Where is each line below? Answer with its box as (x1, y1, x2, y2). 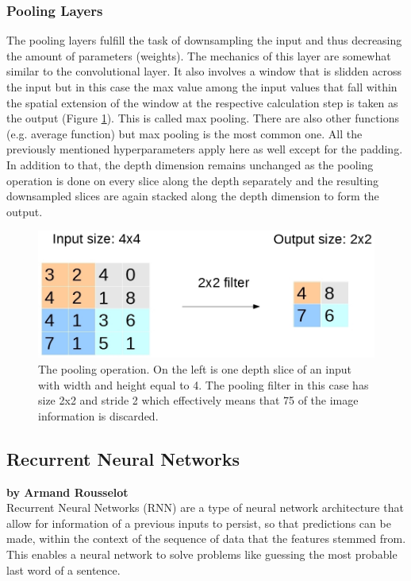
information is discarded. (38, 407, 159, 424)
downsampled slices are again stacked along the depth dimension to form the (6, 188, 379, 204)
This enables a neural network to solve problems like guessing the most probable (6, 545, 398, 562)
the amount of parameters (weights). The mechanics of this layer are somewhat (6, 47, 391, 64)
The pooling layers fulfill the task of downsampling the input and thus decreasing (6, 32, 402, 48)
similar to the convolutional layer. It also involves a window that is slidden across (6, 63, 402, 79)
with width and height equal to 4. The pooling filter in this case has (38, 376, 369, 393)
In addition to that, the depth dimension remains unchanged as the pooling (6, 156, 374, 172)
